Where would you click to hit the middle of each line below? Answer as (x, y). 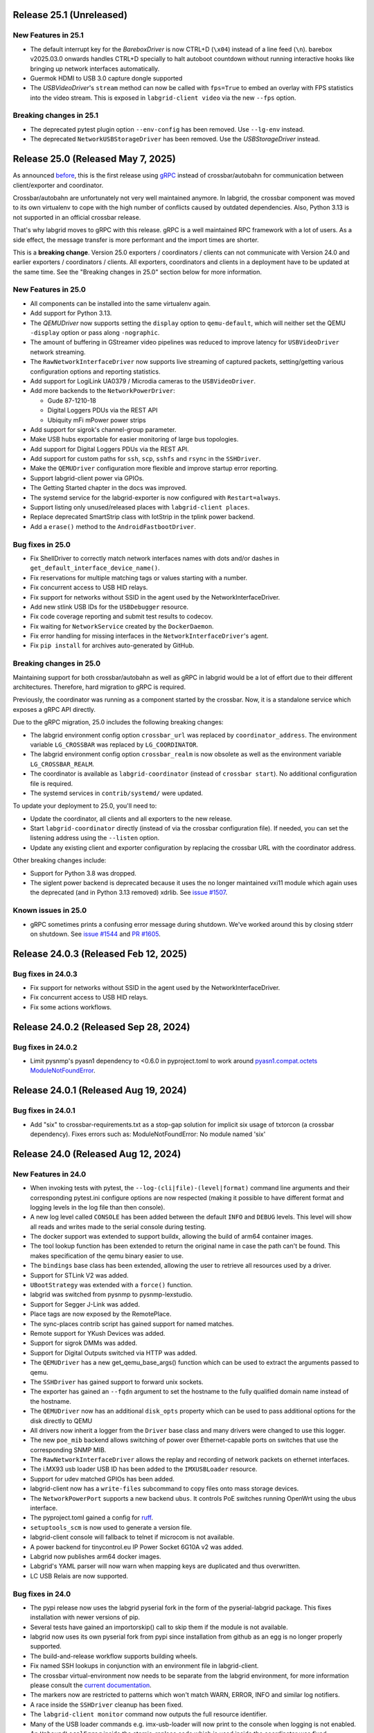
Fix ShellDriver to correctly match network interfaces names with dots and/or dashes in (155, 558)
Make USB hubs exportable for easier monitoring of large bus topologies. (134, 439)
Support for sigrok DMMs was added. (84, 1343)
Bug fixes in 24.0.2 (45, 1047)
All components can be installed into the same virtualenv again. (121, 303)
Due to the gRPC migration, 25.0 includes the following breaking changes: (118, 722)
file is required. (52, 783)
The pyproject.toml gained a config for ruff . (92, 1517)
